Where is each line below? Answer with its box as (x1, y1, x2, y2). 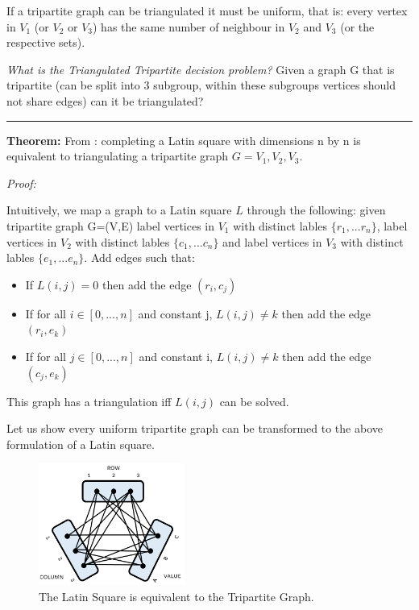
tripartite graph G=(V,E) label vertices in (6, 217, 215, 234)
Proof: (6, 174, 36, 191)
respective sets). (6, 34, 85, 51)
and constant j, (138, 305, 213, 322)
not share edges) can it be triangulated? (6, 92, 204, 109)
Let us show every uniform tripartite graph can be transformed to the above (6, 420, 383, 437)
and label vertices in (222, 233, 322, 250)
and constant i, (139, 347, 213, 364)
